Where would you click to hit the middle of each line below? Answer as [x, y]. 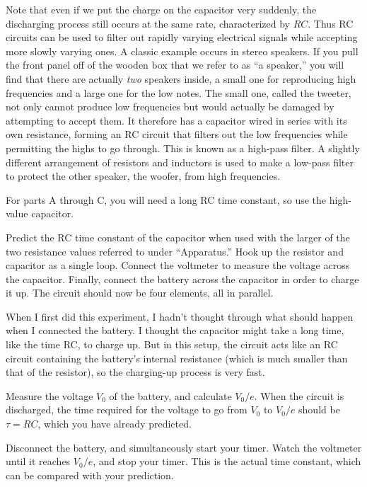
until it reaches [38, 461]
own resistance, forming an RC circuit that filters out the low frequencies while [177, 134]
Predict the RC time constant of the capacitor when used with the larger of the [178, 237]
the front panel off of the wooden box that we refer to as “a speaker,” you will [175, 65]
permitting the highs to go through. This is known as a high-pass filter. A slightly [183, 148]
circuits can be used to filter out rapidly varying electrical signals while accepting [182, 37]
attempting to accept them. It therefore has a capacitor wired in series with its [176, 120]
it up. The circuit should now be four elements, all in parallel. [140, 293]
